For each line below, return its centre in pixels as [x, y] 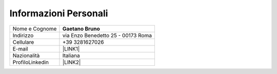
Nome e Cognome [35, 29]
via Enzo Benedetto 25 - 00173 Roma [107, 35]
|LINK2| [72, 62]
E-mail [20, 48]
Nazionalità [26, 55]
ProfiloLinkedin [31, 62]
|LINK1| [71, 48]
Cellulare [23, 42]
